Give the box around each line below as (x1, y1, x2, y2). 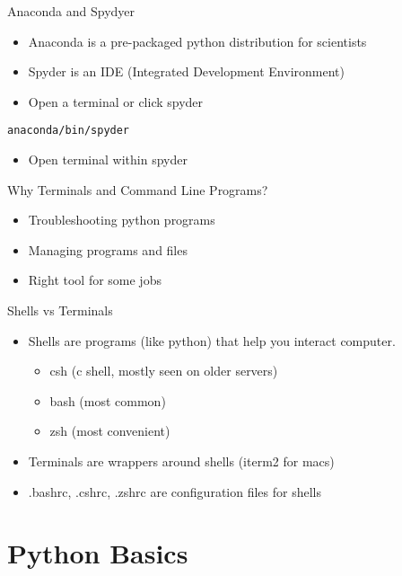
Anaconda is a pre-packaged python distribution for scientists (28, 31, 367, 50)
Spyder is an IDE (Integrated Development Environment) (28, 62, 345, 81)
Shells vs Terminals (7, 301, 113, 319)
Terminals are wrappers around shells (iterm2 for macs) (28, 451, 335, 470)
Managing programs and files (28, 240, 188, 259)
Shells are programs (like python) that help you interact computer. (28, 331, 396, 350)
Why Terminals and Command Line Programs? (7, 180, 268, 199)
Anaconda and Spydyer (7, 2, 135, 20)
